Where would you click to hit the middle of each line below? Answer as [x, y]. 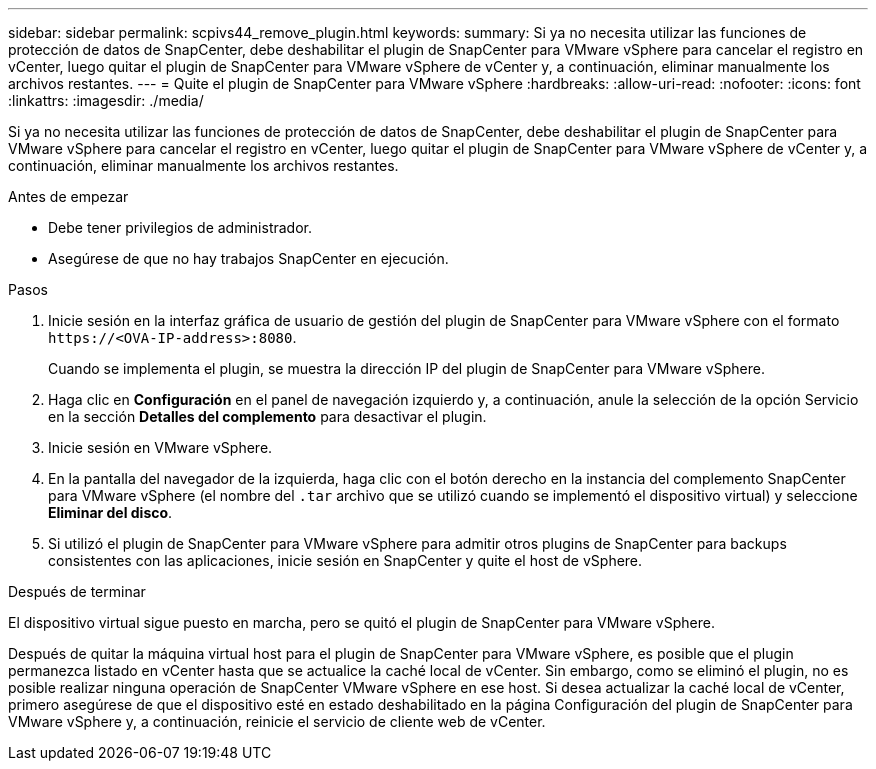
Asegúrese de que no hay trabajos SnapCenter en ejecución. [248, 258]
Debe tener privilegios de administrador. [180, 227]
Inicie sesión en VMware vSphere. [160, 447]
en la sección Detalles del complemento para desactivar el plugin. [267, 416]
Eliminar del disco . [110, 512]
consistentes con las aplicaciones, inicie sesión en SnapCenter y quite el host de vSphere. [345, 560]
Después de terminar [77, 591]
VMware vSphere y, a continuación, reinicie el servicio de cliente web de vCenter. [277, 721]
